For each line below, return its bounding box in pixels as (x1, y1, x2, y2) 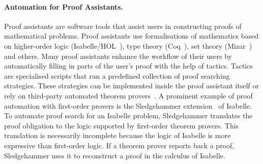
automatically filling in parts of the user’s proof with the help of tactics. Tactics (4, 60, 253, 71)
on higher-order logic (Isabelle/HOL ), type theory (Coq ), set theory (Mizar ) (4, 40, 252, 51)
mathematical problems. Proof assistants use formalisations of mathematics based (4, 30, 258, 41)
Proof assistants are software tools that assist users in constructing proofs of (4, 20, 242, 31)
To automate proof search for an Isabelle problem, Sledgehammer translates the (4, 110, 253, 121)
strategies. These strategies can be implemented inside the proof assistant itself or (4, 80, 259, 91)
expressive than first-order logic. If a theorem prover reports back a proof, (4, 140, 235, 150)
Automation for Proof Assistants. (4, 1, 124, 12)
